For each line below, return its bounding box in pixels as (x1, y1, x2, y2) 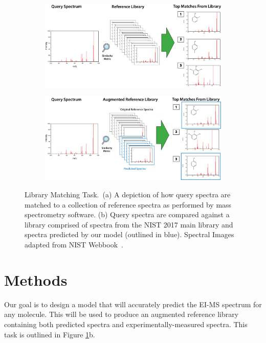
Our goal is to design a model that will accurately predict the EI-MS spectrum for (4, 299, 262, 309)
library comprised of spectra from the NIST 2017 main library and (25, 219, 233, 230)
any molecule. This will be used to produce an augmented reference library (4, 309, 239, 319)
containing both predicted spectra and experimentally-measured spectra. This (4, 318, 248, 329)
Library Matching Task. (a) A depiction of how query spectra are (25, 189, 231, 200)
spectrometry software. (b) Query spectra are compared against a (25, 209, 230, 220)
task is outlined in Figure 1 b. (4, 329, 95, 339)
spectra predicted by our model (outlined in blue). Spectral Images (25, 229, 234, 240)
